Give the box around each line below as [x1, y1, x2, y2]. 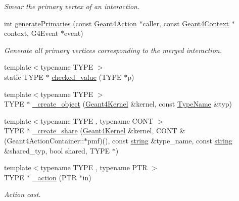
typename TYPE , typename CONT [40, 115, 154, 126]
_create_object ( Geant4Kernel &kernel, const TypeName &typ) [32, 98, 232, 109]
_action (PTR [32, 172, 77, 182]
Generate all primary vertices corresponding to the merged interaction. [4, 44, 222, 55]
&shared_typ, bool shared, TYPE [4, 145, 110, 156]
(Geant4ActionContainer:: [4, 135, 84, 145]
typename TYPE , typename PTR [40, 162, 148, 173]
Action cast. [4, 189, 41, 199]
